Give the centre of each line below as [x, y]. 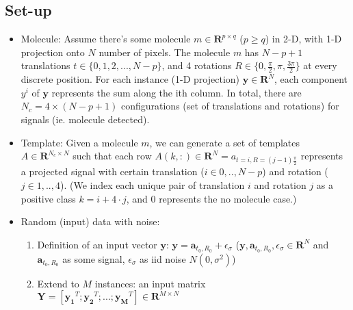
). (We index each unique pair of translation [152, 184]
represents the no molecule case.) [228, 198]
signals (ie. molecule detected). [85, 119]
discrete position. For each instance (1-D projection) [130, 79]
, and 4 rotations [197, 65]
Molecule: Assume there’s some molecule [106, 39]
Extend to [58, 283]
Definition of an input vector [97, 244]
